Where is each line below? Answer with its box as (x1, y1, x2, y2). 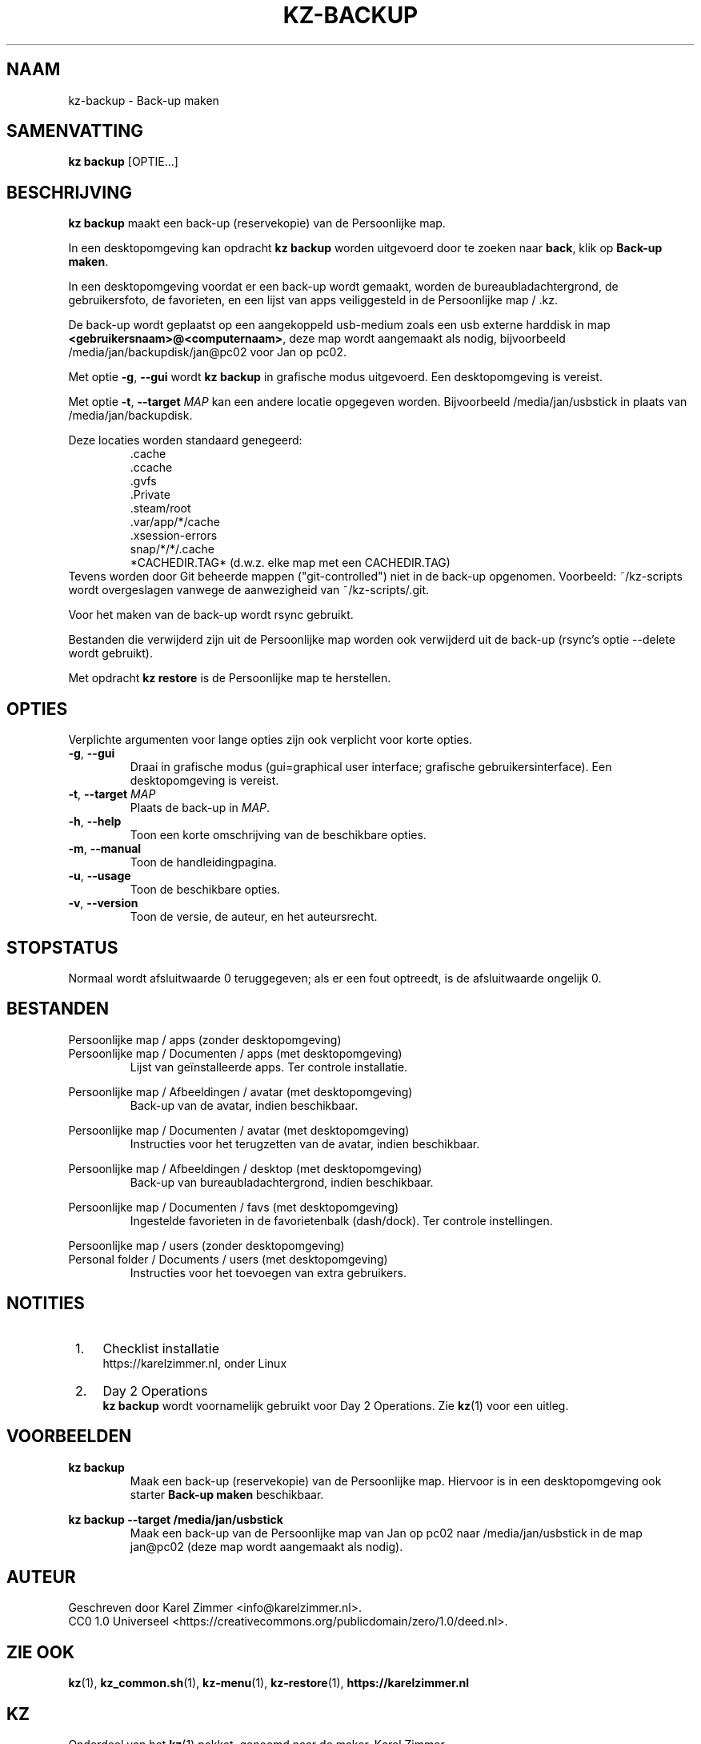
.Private (130, 488, 170, 502)
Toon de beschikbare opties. (130, 882, 281, 897)
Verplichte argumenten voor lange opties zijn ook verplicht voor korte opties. (68, 733, 473, 747)
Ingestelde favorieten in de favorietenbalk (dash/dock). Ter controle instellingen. (130, 1213, 553, 1228)
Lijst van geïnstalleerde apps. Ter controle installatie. (130, 1059, 408, 1074)
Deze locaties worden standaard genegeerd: (68, 433, 302, 448)
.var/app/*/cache (130, 515, 220, 529)
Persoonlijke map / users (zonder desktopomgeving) (68, 1238, 345, 1252)
